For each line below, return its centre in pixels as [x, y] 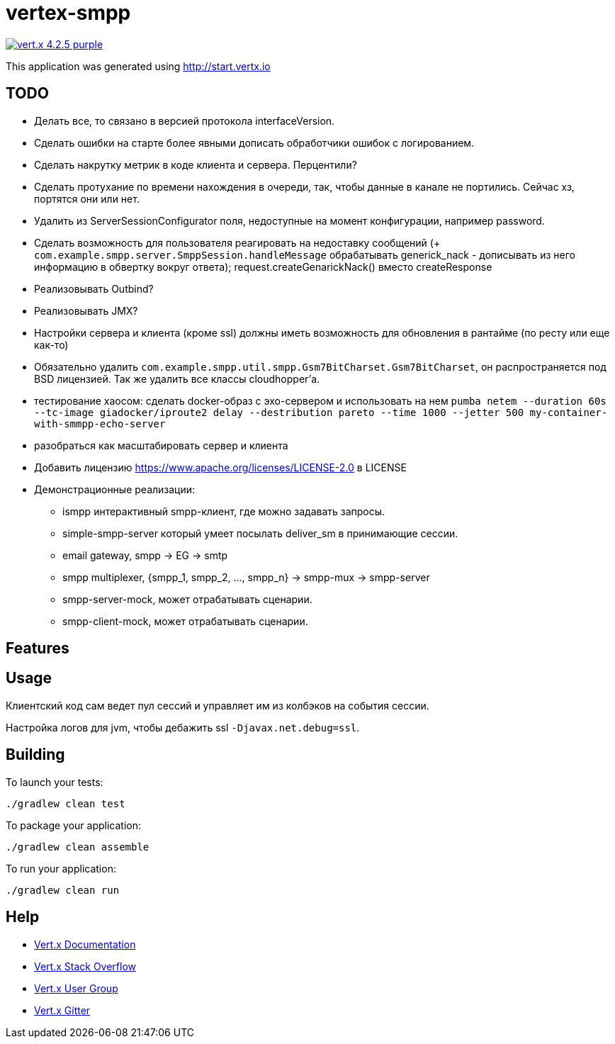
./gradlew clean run [63, 890]
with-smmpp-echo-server [100, 423]
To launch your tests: [55, 782]
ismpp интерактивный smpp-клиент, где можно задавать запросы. [224, 511]
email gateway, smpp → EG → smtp [145, 555]
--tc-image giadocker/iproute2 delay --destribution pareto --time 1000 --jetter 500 [279, 412]
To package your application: [74, 825]
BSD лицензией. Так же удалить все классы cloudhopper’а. [177, 378]
